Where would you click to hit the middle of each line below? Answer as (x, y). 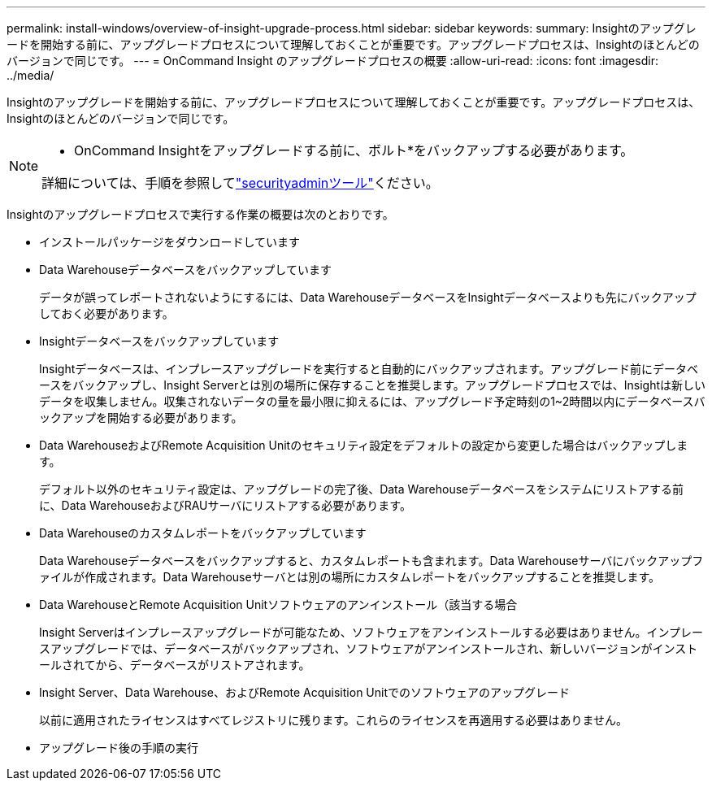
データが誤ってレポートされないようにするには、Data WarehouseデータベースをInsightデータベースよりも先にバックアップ (368, 297)
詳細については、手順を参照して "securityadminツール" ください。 (240, 183)
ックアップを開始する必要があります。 (141, 417)
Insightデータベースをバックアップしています (159, 341)
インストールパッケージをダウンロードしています (170, 242)
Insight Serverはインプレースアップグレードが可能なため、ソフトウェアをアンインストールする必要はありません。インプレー (371, 632)
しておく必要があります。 (106, 313)
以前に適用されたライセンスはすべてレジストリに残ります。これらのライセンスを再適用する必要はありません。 (334, 720)
